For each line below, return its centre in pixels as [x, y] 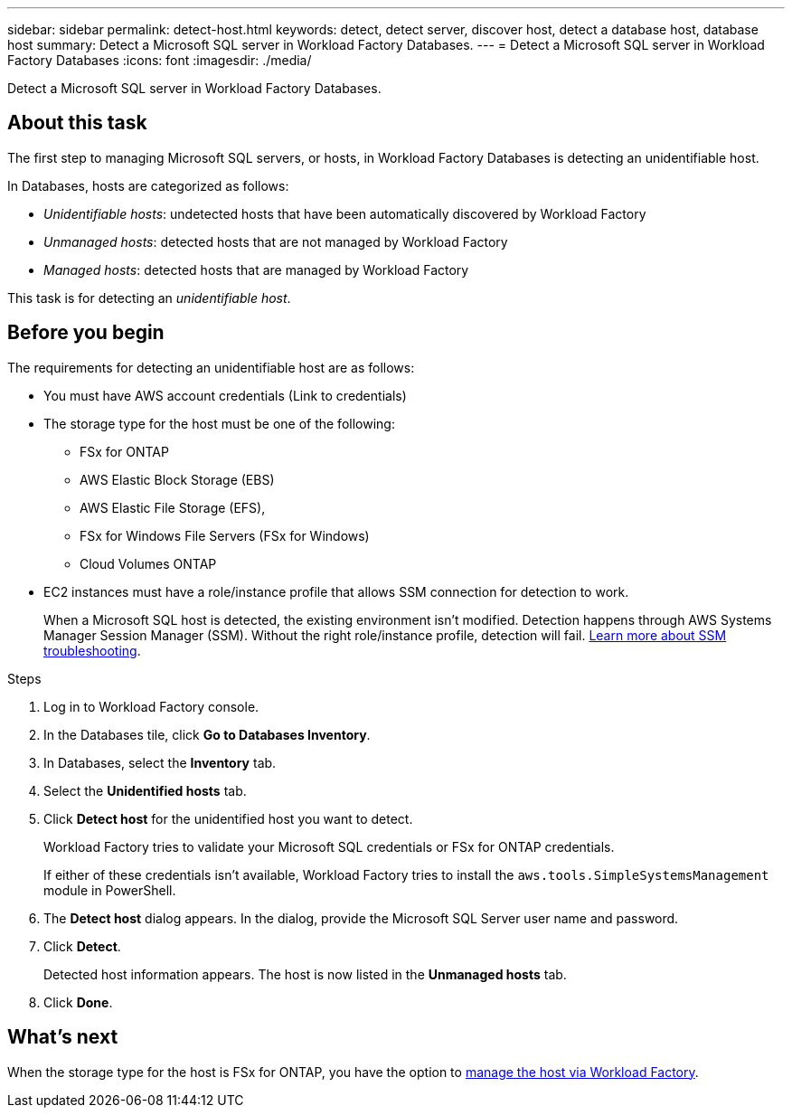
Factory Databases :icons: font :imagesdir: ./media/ [160, 60]
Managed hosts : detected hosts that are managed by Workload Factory [256, 269]
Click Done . [78, 1002]
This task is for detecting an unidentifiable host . [149, 298]
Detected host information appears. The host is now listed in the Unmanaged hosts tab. [305, 974]
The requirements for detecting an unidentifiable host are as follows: [211, 367]
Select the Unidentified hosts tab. [145, 790]
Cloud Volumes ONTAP [148, 563]
